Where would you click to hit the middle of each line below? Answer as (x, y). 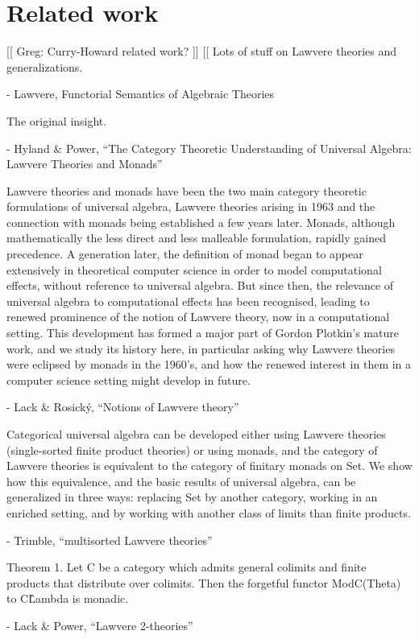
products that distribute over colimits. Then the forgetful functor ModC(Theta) (204, 582)
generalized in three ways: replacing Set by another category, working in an (192, 497)
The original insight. (57, 120)
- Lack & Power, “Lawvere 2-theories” (100, 625)
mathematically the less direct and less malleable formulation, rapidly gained (196, 238)
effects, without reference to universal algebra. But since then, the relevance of (200, 285)
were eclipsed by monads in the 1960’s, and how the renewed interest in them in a (209, 364)
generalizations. (45, 66)
